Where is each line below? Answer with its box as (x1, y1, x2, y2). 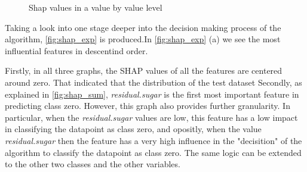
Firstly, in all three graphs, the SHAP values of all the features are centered (5, 64, 283, 77)
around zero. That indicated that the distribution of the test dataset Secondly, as (5, 76, 302, 88)
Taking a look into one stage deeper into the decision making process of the (5, 21, 281, 33)
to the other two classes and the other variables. (5, 158, 180, 170)
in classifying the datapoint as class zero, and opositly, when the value (5, 123, 262, 135)
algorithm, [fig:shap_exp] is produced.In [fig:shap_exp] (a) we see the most (5, 33, 281, 45)
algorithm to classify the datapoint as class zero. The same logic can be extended (5, 146, 302, 158)
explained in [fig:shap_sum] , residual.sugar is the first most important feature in (5, 87, 299, 100)
